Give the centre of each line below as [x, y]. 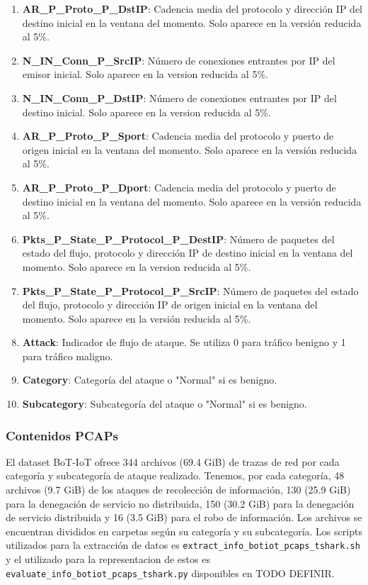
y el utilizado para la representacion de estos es [108, 559]
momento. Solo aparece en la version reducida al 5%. [137, 266]
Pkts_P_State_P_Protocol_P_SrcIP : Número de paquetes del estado [190, 290]
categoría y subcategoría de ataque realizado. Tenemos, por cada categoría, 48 [175, 475]
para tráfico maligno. [68, 356]
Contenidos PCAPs [62, 435]
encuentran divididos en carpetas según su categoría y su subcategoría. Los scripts [184, 531]
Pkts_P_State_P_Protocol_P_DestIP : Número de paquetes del [178, 239]
